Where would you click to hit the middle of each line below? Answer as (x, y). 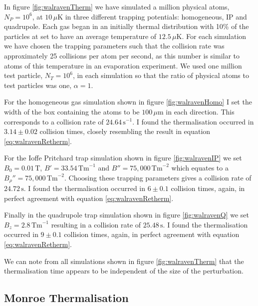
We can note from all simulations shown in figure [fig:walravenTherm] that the (124, 261)
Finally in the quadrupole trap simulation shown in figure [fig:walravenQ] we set (127, 215)
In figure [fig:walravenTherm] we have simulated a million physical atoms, (117, 6)
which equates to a (200, 167)
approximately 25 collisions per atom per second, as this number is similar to (122, 55)
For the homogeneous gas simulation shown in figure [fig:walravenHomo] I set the (128, 102)
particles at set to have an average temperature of (80, 36)
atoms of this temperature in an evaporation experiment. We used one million (123, 65)
